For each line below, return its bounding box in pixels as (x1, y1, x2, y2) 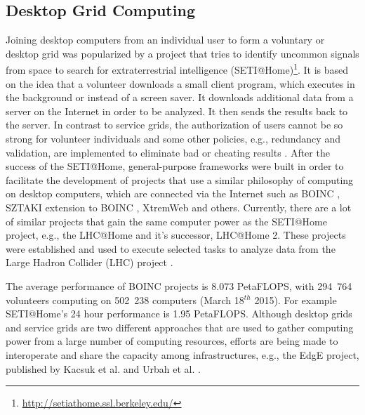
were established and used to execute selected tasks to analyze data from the (6, 241, 336, 256)
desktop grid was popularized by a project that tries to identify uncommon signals (6, 46, 359, 60)
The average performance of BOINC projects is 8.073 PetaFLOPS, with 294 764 (6, 278, 352, 293)
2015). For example (254, 292, 337, 307)
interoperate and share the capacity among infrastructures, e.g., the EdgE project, (6, 347, 359, 362)
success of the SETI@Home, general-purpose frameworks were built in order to (6, 159, 344, 173)
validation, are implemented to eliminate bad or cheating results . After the (6, 145, 330, 159)
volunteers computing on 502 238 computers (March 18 (6, 292, 244, 307)
